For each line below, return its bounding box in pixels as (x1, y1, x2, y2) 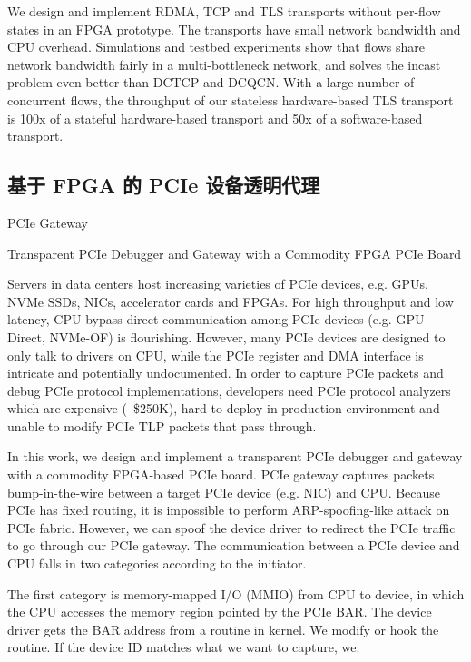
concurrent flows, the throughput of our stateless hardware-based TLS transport (7, 90, 454, 109)
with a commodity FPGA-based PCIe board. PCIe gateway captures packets (7, 465, 435, 484)
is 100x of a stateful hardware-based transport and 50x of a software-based (7, 108, 423, 127)
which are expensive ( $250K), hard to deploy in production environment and (7, 399, 440, 418)
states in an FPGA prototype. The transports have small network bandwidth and (7, 19, 461, 38)
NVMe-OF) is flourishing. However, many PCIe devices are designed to (49, 327, 446, 346)
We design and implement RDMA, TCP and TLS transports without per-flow (7, 2, 441, 20)
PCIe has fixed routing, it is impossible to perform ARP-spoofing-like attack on (7, 500, 450, 519)
